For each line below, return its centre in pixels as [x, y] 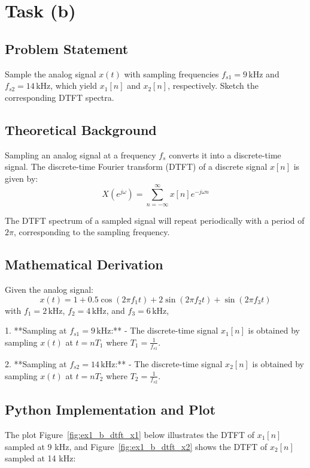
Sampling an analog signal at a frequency [80, 154]
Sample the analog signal [51, 73]
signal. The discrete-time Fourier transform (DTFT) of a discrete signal [136, 166]
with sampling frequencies [171, 73]
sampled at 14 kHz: [40, 458]
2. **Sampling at [36, 363]
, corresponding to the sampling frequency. [92, 232]
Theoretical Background [81, 129]
